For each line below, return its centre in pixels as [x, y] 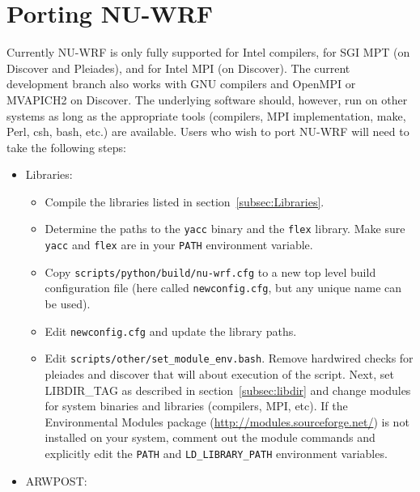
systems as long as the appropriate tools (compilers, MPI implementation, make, [206, 115]
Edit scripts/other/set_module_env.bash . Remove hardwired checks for [229, 358]
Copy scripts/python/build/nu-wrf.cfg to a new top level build [210, 271]
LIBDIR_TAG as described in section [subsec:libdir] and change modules [228, 390]
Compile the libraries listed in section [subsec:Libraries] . [185, 201]
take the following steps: [66, 147]
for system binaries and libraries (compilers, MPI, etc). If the [196, 406]
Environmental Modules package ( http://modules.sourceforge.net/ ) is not [227, 421]
